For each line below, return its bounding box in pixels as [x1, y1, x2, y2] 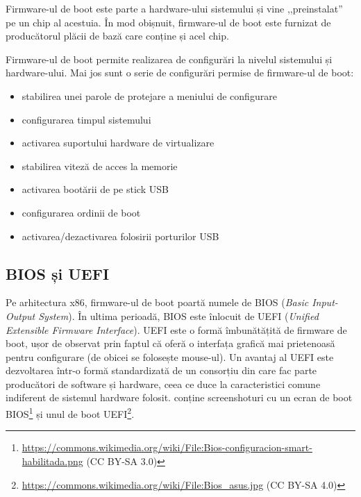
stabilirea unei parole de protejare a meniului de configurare [22, 88, 277, 103]
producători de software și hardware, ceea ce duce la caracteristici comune [6, 376, 321, 391]
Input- [312, 295, 338, 310]
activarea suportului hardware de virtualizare [22, 135, 215, 150]
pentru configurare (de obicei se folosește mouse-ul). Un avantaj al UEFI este [6, 349, 334, 364]
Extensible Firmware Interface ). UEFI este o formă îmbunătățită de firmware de [6, 322, 347, 337]
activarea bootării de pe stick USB [22, 182, 169, 196]
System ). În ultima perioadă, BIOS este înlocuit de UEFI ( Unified [38, 308, 319, 323]
